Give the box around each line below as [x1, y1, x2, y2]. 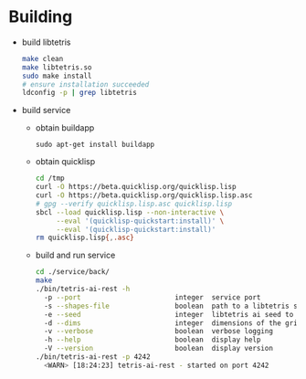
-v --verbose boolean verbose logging [43, 327, 273, 336]
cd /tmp [35, 174, 65, 184]
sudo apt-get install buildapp [35, 140, 155, 150]
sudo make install [21, 71, 92, 80]
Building [8, 6, 73, 27]
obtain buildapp [35, 122, 95, 133]
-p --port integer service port [43, 292, 261, 302]
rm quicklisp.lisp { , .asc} [35, 233, 134, 243]
